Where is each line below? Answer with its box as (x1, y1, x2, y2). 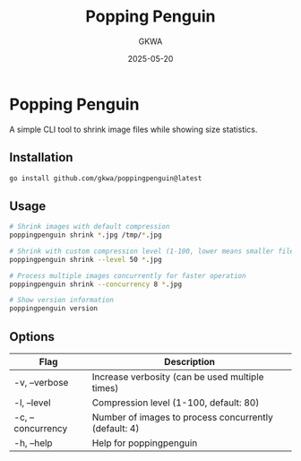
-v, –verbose (13, 377, 69, 388)
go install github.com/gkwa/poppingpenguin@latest (9, 173, 202, 183)
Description (164, 356, 216, 368)
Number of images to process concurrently (91, 411, 273, 423)
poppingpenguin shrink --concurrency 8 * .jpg (9, 280, 182, 289)
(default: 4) (91, 422, 140, 434)
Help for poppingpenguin (91, 437, 198, 449)
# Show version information (9, 296, 115, 305)
